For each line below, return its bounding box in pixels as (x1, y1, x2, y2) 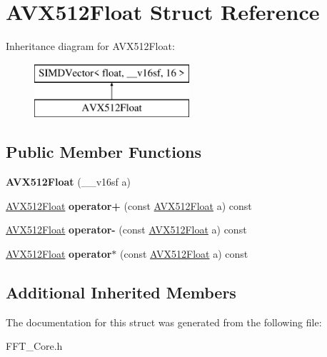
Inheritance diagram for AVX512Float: (6, 39, 175, 54)
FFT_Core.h (6, 338, 63, 353)
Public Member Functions (6, 141, 201, 163)
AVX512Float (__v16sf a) (6, 174, 131, 189)
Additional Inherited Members (6, 281, 236, 303)
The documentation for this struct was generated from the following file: (6, 314, 322, 329)
